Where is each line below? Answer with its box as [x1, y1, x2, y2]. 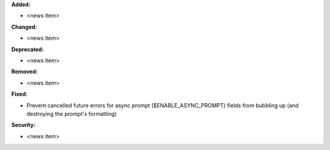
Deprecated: [11, 46, 44, 53]
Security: [11, 121, 36, 129]
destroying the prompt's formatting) [26, 110, 117, 117]
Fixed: [11, 90, 28, 98]
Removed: [11, 68, 38, 76]
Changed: [11, 23, 37, 30]
